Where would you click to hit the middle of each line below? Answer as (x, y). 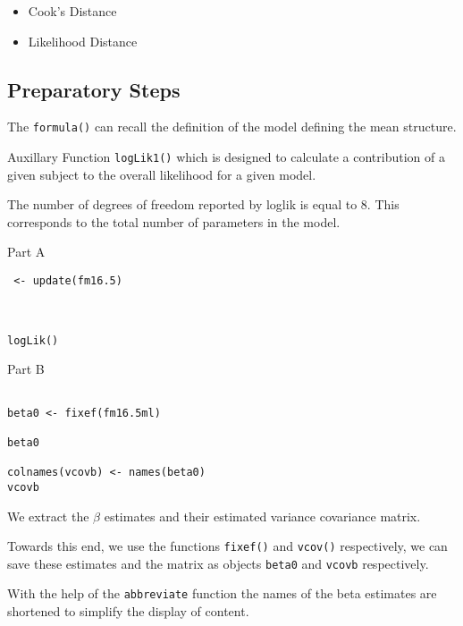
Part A (26, 252)
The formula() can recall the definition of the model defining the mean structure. (232, 127)
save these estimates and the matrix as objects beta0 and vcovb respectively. (218, 563)
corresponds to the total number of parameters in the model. (174, 221)
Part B (26, 369)
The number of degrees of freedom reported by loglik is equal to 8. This (203, 204)
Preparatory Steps (94, 89)
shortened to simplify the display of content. (128, 611)
